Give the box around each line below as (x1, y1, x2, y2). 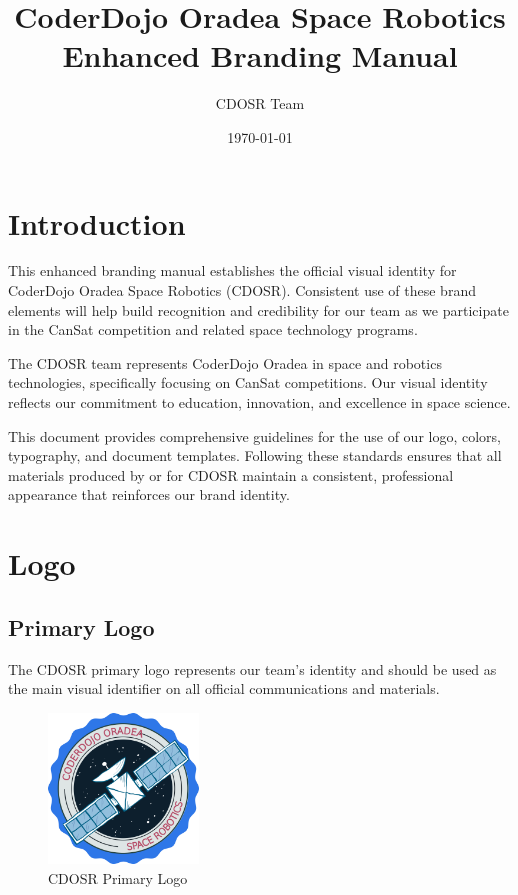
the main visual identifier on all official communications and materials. (8, 678, 440, 699)
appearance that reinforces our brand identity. (8, 484, 290, 505)
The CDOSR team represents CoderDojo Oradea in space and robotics (8, 352, 442, 373)
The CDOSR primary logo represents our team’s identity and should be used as (8, 658, 497, 679)
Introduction (8, 202, 186, 243)
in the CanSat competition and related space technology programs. (8, 319, 418, 340)
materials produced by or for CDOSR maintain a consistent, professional (8, 464, 454, 485)
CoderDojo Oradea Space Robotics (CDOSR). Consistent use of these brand (8, 280, 476, 301)
